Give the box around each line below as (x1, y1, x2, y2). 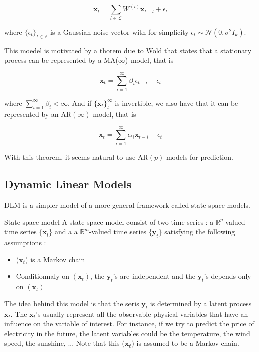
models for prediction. (166, 152, 233, 162)
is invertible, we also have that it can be (115, 97, 238, 108)
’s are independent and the (113, 271, 195, 281)
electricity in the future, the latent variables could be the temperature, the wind (4, 328, 250, 338)
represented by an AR (4, 108, 72, 119)
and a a (54, 226, 78, 237)
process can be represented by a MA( (4, 55, 118, 65)
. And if (67, 97, 92, 108)
